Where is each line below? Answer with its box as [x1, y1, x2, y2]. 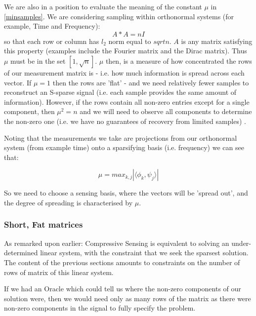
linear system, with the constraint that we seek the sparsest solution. [40, 247, 249, 258]
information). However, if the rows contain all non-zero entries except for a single [4, 96, 250, 107]
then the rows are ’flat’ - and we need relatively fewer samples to [52, 77, 249, 87]
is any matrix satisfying [181, 36, 253, 46]
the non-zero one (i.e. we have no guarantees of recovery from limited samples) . [4, 116, 246, 126]
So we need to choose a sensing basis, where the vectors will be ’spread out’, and [4, 188, 248, 198]
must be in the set [10, 55, 66, 66]
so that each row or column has [4, 36, 99, 46]
